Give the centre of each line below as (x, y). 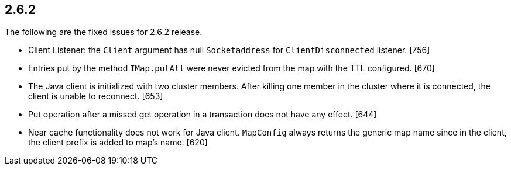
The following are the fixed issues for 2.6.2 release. (104, 32)
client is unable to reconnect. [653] (96, 96)
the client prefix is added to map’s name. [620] (118, 143)
